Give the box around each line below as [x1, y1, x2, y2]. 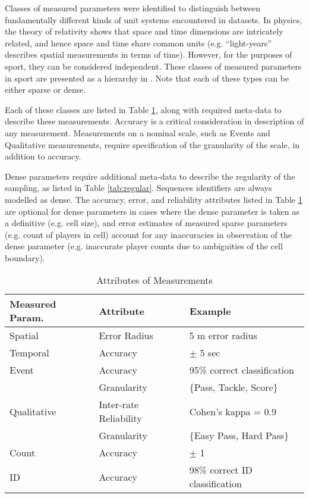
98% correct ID [189, 463, 253, 477]
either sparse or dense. [5, 83, 86, 96]
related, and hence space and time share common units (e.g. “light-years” [5, 36, 272, 49]
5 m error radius [189, 328, 257, 343]
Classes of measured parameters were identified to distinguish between [5, 2, 260, 14]
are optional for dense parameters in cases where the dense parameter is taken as [5, 205, 299, 217]
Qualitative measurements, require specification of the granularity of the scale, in [5, 138, 299, 151]
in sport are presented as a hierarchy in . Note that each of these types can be [5, 71, 289, 84]
